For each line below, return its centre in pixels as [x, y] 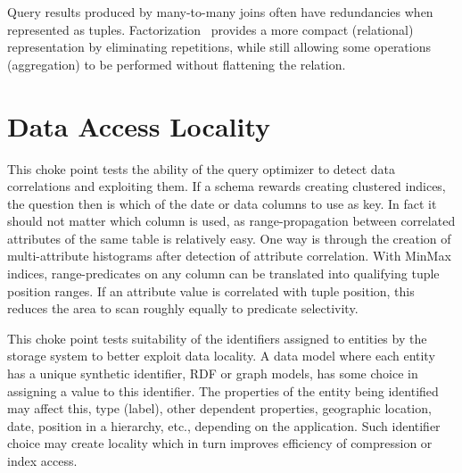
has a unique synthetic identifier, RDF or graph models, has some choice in [213, 373]
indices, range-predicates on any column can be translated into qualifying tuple [223, 274]
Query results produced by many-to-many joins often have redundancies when [220, 12]
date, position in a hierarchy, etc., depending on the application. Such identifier [224, 425]
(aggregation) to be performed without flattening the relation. [177, 64]
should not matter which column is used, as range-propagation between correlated [231, 221]
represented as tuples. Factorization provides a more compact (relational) [210, 29]
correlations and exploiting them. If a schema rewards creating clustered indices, [227, 186]
